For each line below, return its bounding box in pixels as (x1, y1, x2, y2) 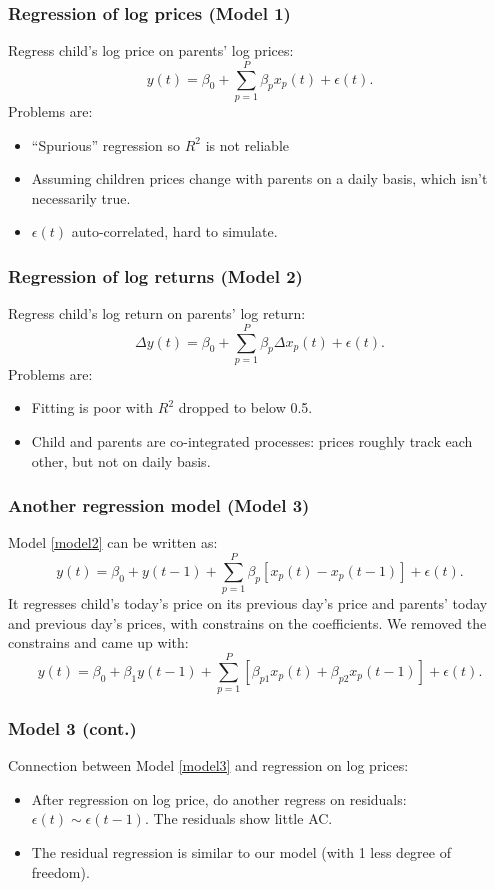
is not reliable (205, 134, 290, 155)
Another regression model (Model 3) (8, 493, 310, 518)
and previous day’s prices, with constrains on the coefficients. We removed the (8, 612, 487, 633)
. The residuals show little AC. (144, 808, 333, 829)
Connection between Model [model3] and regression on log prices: (8, 755, 409, 776)
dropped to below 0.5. (178, 397, 313, 418)
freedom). (31, 861, 90, 882)
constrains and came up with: (8, 632, 189, 653)
